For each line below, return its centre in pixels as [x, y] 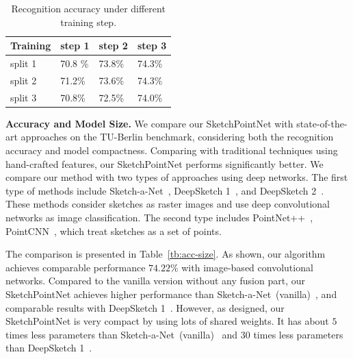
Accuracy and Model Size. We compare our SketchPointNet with [149, 123]
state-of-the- [322, 123]
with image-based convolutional [247, 267]
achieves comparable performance [76, 267]
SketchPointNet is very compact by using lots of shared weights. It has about [167, 321]
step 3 [152, 46]
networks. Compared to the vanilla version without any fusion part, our [155, 281]
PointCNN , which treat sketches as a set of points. [114, 231]
